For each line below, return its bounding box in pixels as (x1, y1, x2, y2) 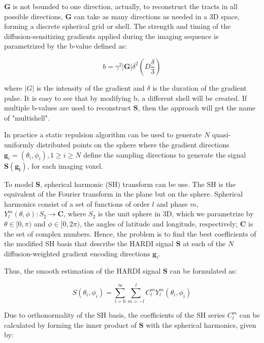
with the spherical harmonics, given (146, 319, 256, 330)
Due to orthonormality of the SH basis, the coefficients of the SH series (4, 310, 225, 320)
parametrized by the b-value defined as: (4, 41, 127, 51)
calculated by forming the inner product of (4, 319, 137, 330)
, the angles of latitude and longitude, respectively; (80, 218, 238, 228)
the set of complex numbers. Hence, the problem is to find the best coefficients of (4, 228, 256, 239)
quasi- (212, 129, 231, 140)
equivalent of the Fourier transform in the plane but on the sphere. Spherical (4, 188, 243, 199)
